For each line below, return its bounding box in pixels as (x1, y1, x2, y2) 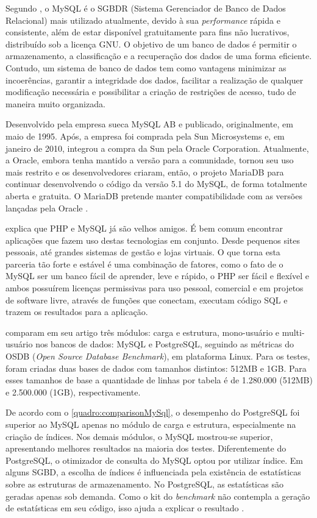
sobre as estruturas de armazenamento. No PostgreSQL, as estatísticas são (5, 477, 283, 490)
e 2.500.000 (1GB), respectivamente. (5, 385, 141, 398)
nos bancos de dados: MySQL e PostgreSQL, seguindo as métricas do (35, 338, 294, 350)
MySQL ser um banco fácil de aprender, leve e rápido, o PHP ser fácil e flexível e (5, 269, 309, 282)
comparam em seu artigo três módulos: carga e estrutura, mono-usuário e (5, 325, 280, 338)
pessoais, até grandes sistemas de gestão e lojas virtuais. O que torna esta (5, 246, 280, 258)
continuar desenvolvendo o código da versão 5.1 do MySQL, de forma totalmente (5, 177, 307, 190)
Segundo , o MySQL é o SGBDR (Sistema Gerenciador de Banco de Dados (5, 2, 286, 14)
